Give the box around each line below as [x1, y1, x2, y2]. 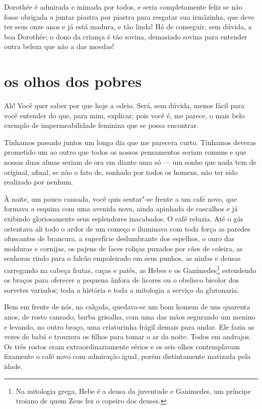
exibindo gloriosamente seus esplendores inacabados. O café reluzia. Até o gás [4, 213, 243, 224]
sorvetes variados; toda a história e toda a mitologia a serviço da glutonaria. [4, 284, 239, 295]
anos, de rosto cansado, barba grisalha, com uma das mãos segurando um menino [4, 311, 255, 322]
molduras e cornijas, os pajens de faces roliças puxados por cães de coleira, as [4, 243, 243, 253]
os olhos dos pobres [4, 71, 142, 92]
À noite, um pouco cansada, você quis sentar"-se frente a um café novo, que [4, 193, 237, 204]
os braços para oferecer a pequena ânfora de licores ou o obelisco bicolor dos [4, 275, 239, 285]
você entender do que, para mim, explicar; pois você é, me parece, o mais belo [4, 110, 245, 120]
